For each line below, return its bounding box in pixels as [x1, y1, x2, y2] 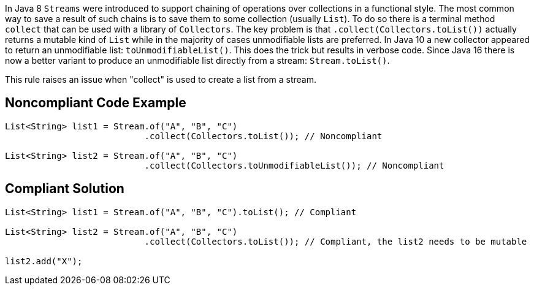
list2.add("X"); [5, 256, 83, 266]
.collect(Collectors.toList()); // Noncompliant [144, 131, 383, 141]
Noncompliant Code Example [5, 95, 186, 111]
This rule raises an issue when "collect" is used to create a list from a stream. [5, 74, 317, 85]
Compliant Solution [5, 181, 124, 197]
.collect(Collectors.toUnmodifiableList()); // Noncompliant [144, 160, 444, 170]
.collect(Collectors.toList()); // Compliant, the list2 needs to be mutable [144, 236, 527, 246]
